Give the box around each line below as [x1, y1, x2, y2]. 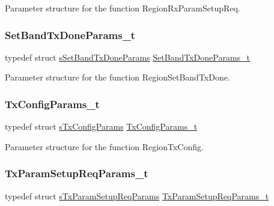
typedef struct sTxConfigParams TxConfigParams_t [5, 120, 198, 133]
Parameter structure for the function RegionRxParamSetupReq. [5, 2, 240, 14]
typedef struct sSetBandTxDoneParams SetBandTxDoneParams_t [5, 50, 251, 63]
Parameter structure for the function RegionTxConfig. [5, 140, 204, 153]
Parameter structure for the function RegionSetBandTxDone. [5, 71, 230, 83]
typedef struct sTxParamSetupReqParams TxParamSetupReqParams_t [5, 189, 269, 202]
